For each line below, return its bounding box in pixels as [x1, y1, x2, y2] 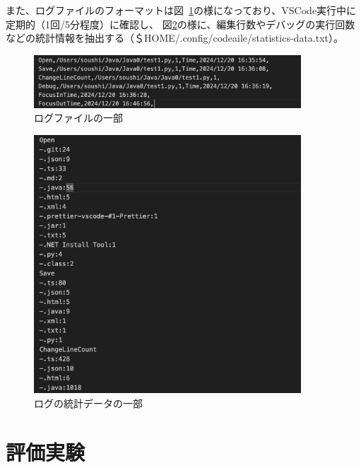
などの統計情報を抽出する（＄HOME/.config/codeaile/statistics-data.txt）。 [6, 30, 343, 45]
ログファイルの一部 [34, 110, 123, 125]
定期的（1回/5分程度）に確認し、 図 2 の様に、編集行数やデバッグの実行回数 [6, 16, 355, 31]
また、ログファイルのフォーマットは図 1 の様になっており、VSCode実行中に [6, 3, 357, 17]
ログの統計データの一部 [34, 395, 143, 410]
